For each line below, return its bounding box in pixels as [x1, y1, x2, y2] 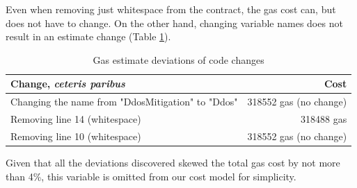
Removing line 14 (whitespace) [10, 112, 141, 126]
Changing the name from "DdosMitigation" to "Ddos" [10, 94, 238, 109]
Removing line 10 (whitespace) [10, 128, 141, 143]
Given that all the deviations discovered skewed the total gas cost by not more [6, 155, 340, 169]
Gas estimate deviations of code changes [93, 52, 264, 67]
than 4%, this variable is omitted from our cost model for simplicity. [6, 169, 296, 183]
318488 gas [301, 112, 347, 126]
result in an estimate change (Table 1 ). [6, 29, 171, 44]
